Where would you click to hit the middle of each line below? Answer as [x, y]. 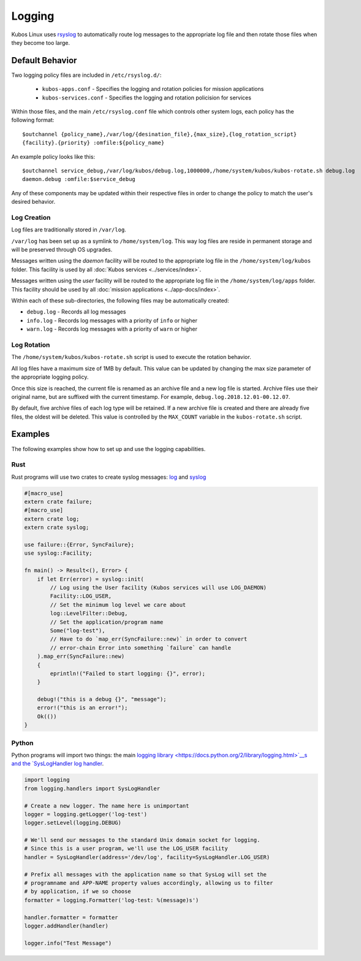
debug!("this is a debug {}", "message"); [102, 699]
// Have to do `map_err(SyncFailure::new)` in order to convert [149, 639]
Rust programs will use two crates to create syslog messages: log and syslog [109, 477]
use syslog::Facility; [58, 553]
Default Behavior [44, 60]
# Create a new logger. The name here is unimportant [107, 806]
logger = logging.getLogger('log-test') [85, 814]
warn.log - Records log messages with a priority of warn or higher [112, 329]
